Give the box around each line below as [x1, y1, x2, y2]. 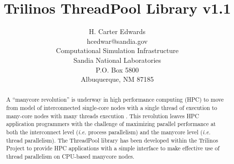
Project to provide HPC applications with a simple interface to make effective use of [6, 144, 220, 152]
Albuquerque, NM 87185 [81, 74, 154, 84]
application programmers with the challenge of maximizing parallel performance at [6, 120, 216, 128]
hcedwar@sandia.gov [87, 36, 148, 46]
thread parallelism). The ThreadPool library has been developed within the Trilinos [6, 136, 218, 144]
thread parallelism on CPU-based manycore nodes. [6, 152, 135, 161]
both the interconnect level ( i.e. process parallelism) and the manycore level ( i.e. [6, 128, 211, 136]
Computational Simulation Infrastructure [56, 45, 179, 55]
